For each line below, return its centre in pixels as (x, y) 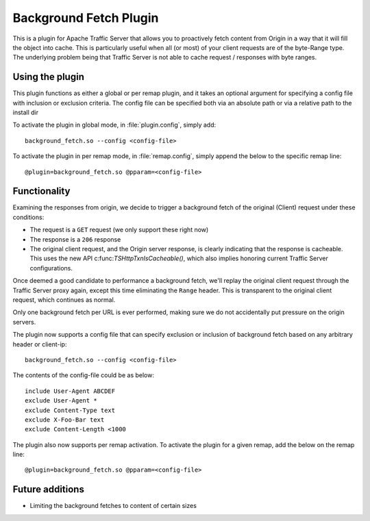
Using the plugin (49, 77)
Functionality (41, 191)
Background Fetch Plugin (86, 18)
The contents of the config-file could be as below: (83, 375)
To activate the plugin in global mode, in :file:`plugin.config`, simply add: (114, 125)
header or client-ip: (40, 344)
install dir (26, 112)
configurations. (51, 268)
